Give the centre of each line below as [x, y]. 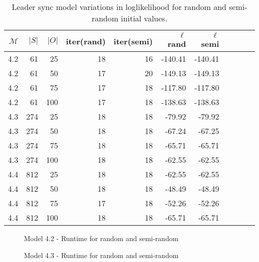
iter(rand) [86, 41]
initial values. [144, 18]
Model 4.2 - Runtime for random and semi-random [101, 238]
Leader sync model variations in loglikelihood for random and [119, 7]
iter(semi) [133, 41]
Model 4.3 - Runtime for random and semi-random [101, 255]
